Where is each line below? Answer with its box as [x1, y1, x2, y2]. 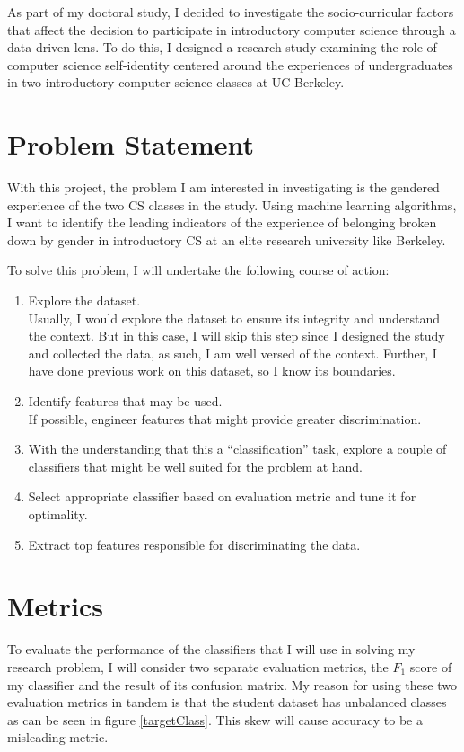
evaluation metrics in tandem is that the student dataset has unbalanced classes [7, 693, 447, 712]
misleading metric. [7, 728, 109, 747]
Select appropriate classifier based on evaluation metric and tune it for [28, 487, 416, 506]
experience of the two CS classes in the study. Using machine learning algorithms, [7, 195, 457, 214]
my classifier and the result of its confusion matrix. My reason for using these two [7, 675, 457, 694]
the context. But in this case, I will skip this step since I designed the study [28, 326, 445, 345]
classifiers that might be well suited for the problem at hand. [28, 456, 363, 475]
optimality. [28, 505, 88, 523]
